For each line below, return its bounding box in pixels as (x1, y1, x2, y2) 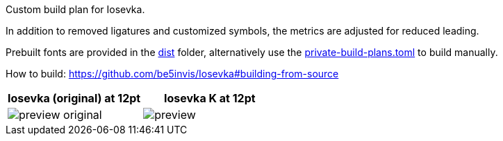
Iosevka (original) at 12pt (8, 91, 141, 105)
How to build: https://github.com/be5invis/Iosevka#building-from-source (6, 68, 339, 79)
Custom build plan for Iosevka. (6, 3, 145, 15)
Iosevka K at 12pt (163, 91, 256, 105)
